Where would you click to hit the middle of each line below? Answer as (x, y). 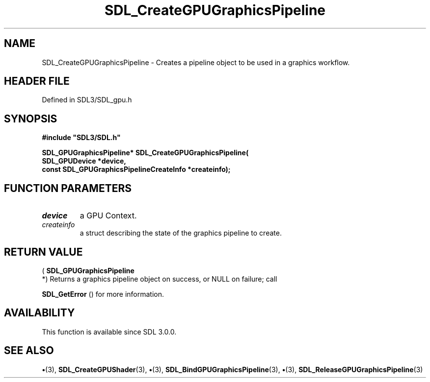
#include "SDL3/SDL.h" (81, 138)
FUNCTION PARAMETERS (68, 188)
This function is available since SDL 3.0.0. (109, 332)
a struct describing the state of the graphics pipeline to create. (181, 233)
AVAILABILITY (40, 313)
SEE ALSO (29, 351)
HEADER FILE (37, 81)
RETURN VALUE (43, 252)
